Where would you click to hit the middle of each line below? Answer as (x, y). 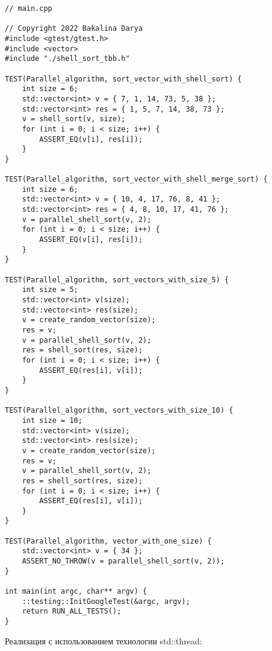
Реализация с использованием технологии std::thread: (104, 640)
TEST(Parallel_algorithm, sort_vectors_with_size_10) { (119, 411)
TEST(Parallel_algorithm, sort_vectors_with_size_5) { (117, 280)
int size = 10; (52, 420)
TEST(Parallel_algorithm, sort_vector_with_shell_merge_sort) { (136, 179)
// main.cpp (29, 8)
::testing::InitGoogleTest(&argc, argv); (106, 601)
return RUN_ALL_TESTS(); (72, 611)
